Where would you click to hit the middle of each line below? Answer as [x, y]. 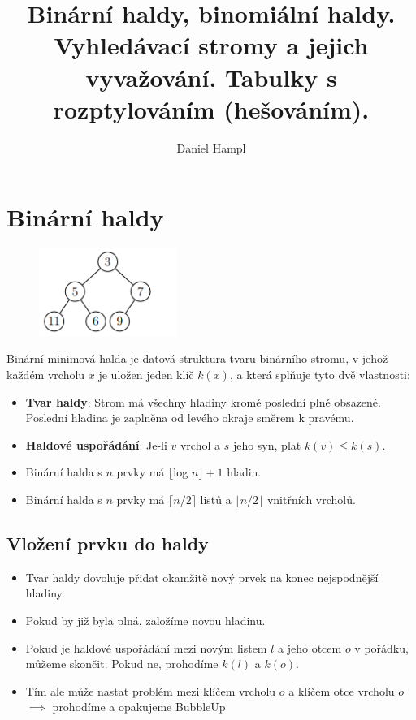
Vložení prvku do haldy [108, 543]
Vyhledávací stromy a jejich [211, 45]
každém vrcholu [46, 374]
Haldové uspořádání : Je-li [96, 444]
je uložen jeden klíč [146, 374]
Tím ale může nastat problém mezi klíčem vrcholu [151, 690]
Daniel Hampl [211, 147]
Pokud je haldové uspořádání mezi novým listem [146, 647]
